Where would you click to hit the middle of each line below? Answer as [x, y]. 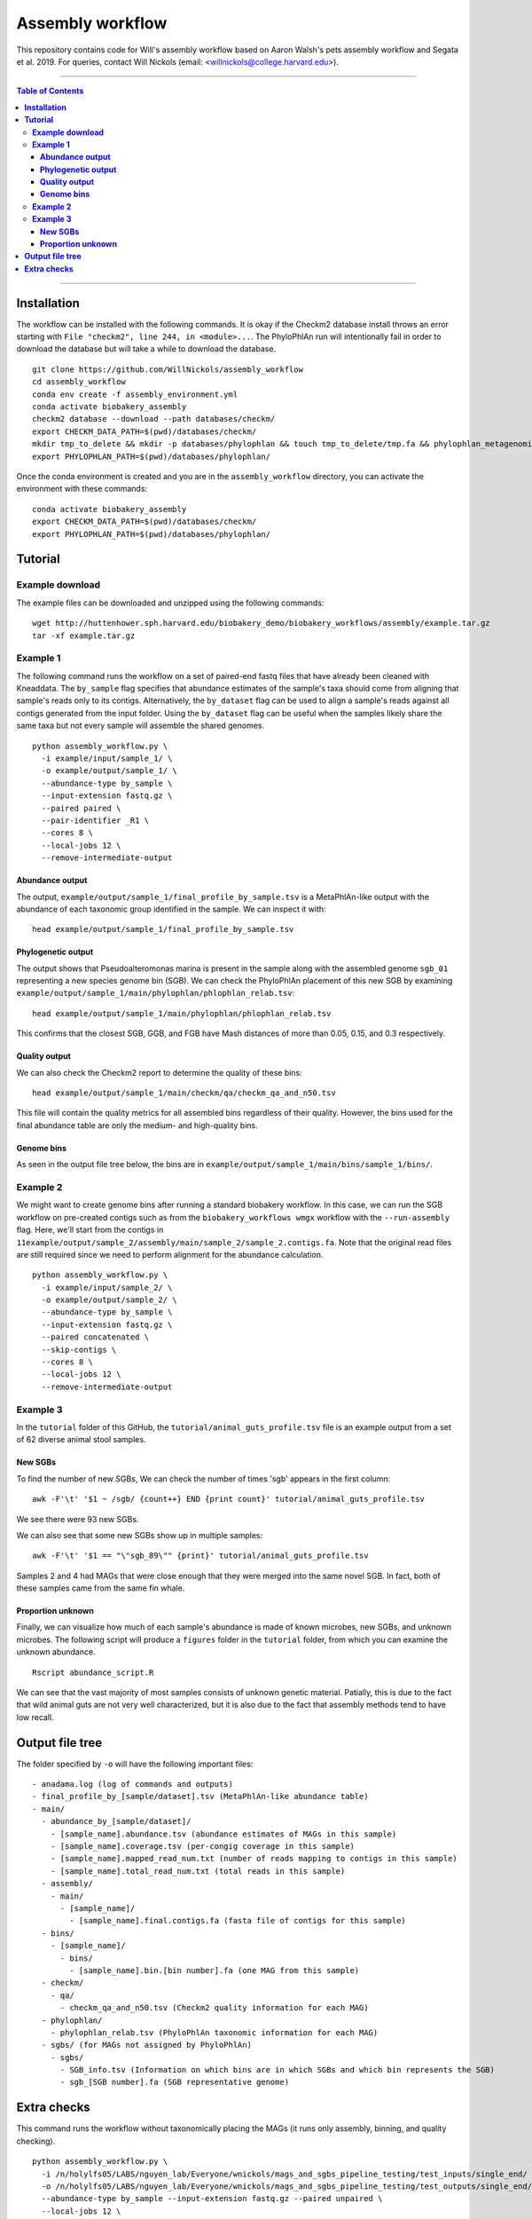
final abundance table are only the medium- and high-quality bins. [137, 1125]
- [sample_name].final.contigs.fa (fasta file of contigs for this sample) [238, 1921]
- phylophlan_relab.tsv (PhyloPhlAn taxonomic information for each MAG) [214, 2032]
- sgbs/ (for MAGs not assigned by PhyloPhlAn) [147, 2045]
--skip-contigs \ [79, 1350]
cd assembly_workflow [79, 382]
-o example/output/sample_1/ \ [109, 771]
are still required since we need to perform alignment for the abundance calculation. [170, 1254]
